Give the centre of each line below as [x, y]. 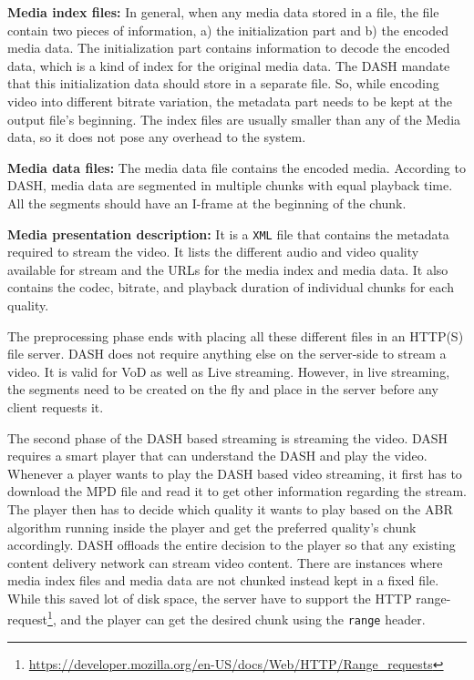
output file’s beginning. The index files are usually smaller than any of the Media [234, 119]
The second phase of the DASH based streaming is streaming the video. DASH [228, 437]
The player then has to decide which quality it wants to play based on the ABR [230, 508]
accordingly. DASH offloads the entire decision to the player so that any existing [232, 545]
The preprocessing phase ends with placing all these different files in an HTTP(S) [236, 335]
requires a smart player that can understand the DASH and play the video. [217, 456]
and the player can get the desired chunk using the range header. [243, 619]
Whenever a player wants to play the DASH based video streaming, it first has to [235, 473]
